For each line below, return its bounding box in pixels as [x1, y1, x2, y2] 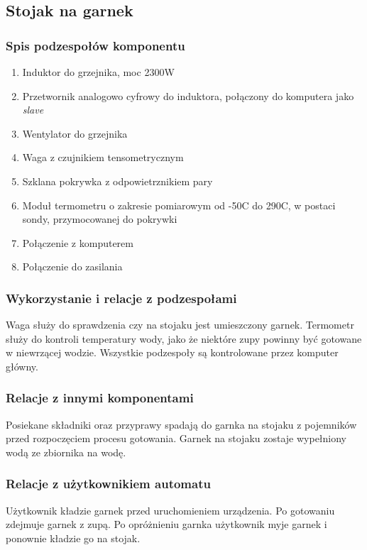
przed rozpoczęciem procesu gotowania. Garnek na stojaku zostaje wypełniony [6, 431, 347, 446]
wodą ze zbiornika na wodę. [6, 444, 126, 459]
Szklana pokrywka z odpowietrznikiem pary [22, 173, 213, 188]
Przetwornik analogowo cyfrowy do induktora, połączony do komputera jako [22, 88, 354, 103]
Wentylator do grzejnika [22, 126, 128, 141]
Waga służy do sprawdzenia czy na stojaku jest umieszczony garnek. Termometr [6, 317, 354, 332]
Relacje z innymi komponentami [6, 389, 194, 407]
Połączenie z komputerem [22, 235, 133, 250]
